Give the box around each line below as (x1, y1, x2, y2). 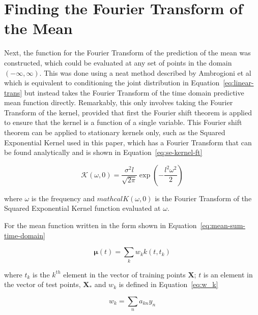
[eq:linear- (223, 77, 254, 88)
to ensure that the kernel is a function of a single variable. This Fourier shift (4, 117, 242, 128)
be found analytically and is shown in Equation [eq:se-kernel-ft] (4, 147, 203, 157)
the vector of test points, (4, 279, 81, 290)
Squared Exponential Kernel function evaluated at (4, 203, 161, 213)
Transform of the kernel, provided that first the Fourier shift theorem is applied (4, 107, 252, 117)
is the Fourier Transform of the (155, 193, 252, 203)
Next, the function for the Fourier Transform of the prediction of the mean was (4, 47, 251, 58)
